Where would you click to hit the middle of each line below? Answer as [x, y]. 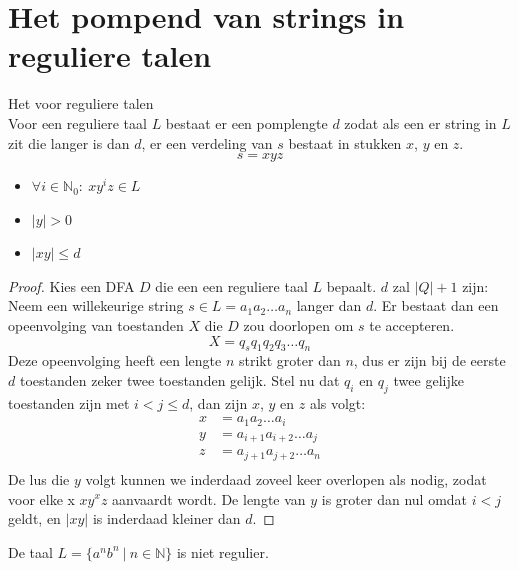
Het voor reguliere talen [81, 103]
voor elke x [41, 498]
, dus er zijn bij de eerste [429, 360]
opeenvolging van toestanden [96, 325]
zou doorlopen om [298, 325]
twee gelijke [428, 380]
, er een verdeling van [207, 142]
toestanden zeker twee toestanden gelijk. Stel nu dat [179, 380]
